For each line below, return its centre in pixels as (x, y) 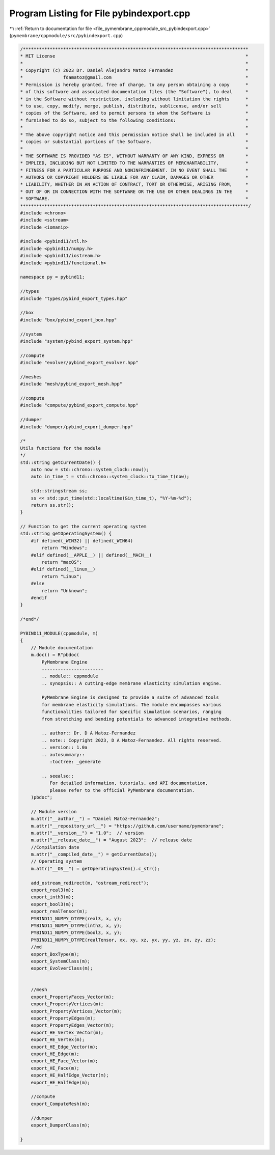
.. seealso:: (58, 776)
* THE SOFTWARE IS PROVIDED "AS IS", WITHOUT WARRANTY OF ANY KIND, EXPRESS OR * (134, 156)
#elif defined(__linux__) (63, 569)
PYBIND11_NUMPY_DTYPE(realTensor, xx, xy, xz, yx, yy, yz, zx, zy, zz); (123, 940)
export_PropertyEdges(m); (63, 1018)
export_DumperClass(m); (60, 1125)
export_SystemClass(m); (60, 961)
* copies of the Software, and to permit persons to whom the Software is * (134, 113)
